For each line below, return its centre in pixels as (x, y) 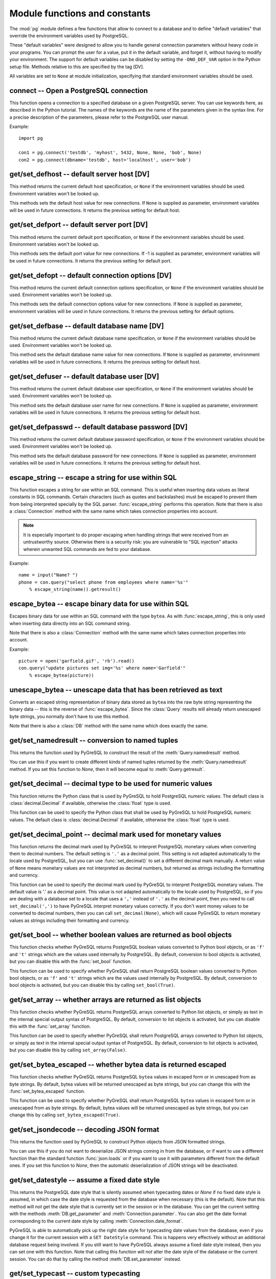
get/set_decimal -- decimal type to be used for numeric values (111, 784)
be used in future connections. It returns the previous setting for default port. (90, 260)
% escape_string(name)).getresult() (75, 589)
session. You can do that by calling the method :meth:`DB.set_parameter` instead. (95, 1259)
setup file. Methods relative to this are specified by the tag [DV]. (77, 67)
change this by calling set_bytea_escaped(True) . (65, 1115)
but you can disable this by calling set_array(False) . (68, 1050)
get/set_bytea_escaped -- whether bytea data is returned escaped (118, 1065)
